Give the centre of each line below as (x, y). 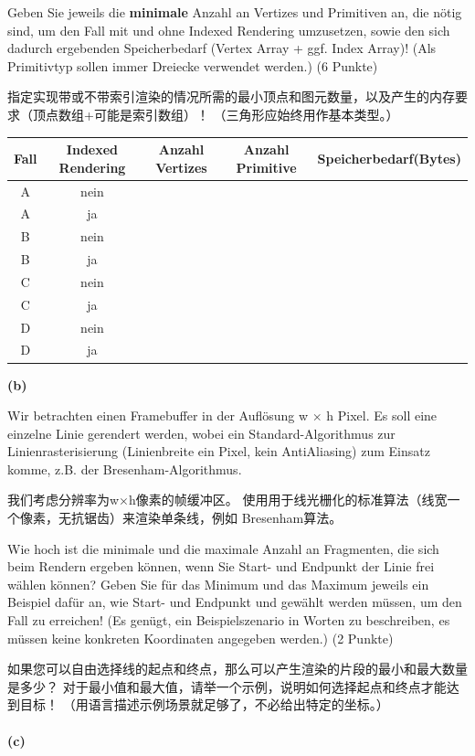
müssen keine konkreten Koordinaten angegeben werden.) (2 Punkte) (201, 638)
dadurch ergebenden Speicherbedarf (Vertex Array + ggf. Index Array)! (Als (222, 48)
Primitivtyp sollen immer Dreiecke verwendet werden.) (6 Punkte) (193, 65)
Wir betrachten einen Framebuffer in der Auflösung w (158, 415)
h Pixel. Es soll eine (382, 415)
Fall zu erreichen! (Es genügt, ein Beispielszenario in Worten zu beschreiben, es (229, 620)
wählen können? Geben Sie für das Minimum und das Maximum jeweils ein (218, 584)
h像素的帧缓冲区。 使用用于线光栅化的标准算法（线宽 (288, 500)
